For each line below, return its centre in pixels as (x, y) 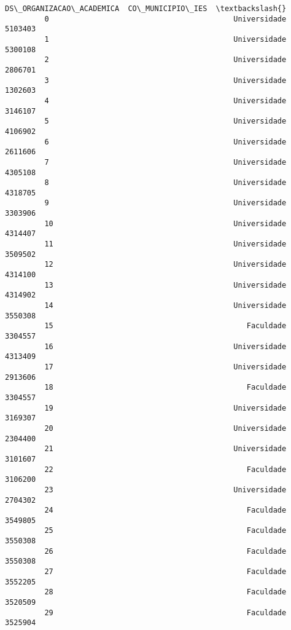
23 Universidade (165, 490)
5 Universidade (165, 121)
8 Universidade (165, 183)
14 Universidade (165, 306)
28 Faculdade (165, 592)
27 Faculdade (165, 572)
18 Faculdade (165, 388)
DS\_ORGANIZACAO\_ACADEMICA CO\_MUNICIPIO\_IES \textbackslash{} (146, 9)
